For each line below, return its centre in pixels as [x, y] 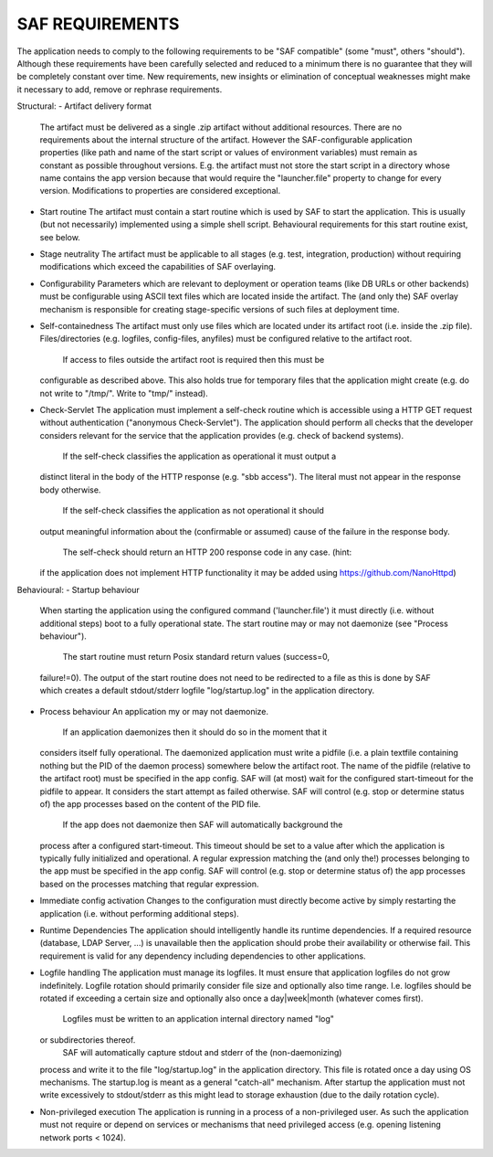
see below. [60, 237]
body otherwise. [70, 490]
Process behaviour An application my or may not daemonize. [154, 711]
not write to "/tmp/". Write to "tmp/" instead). [124, 393]
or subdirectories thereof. [88, 1040]
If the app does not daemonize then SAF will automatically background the [203, 825]
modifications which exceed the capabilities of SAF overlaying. [158, 267]
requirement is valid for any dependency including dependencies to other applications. [203, 956]
